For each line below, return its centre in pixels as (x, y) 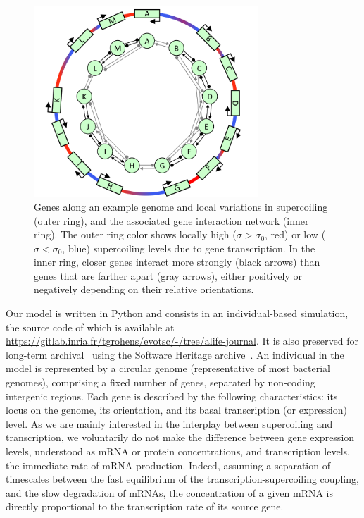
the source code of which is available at (90, 327)
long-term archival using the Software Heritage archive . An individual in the (175, 354)
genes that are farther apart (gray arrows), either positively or (168, 275)
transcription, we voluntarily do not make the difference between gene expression (180, 437)
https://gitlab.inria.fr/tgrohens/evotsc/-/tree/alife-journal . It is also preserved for (182, 341)
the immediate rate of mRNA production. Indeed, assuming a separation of (168, 465)
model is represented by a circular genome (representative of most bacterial (168, 368)
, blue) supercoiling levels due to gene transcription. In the (189, 248)
